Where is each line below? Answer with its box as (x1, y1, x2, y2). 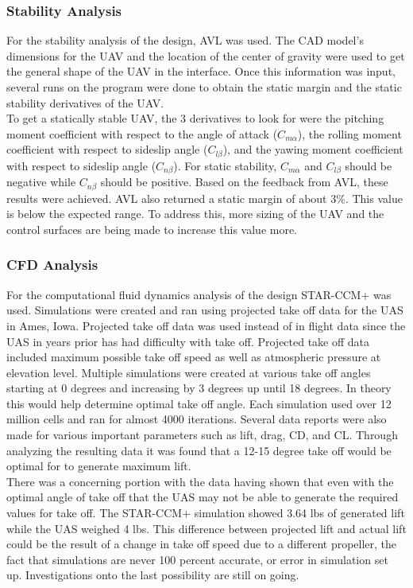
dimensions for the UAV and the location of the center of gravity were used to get (6, 47, 405, 64)
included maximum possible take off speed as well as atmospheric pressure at (6, 349, 381, 365)
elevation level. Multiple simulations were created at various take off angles (6, 364, 371, 380)
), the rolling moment (297, 125, 402, 142)
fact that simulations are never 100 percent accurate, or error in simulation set (6, 551, 388, 567)
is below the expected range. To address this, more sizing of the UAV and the (6, 205, 384, 222)
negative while (6, 173, 76, 190)
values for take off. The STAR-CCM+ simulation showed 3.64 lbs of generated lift (6, 504, 405, 521)
